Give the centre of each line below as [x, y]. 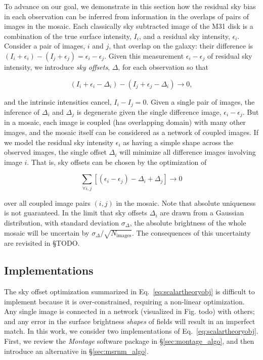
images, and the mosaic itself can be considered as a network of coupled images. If [131, 132]
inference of [22, 112]
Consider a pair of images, [45, 46]
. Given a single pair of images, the [201, 101]
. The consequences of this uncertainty [191, 232]
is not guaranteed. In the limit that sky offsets [76, 213]
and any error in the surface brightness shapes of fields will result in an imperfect [130, 321]
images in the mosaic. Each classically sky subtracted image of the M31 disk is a [129, 26]
